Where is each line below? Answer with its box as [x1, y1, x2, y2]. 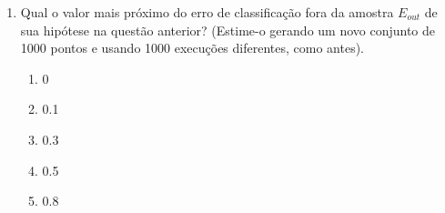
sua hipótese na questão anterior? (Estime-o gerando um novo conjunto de [20, 20, 436, 39]
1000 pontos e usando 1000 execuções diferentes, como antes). [20, 38, 364, 57]
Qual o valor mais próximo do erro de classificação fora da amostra [20, 3, 394, 21]
